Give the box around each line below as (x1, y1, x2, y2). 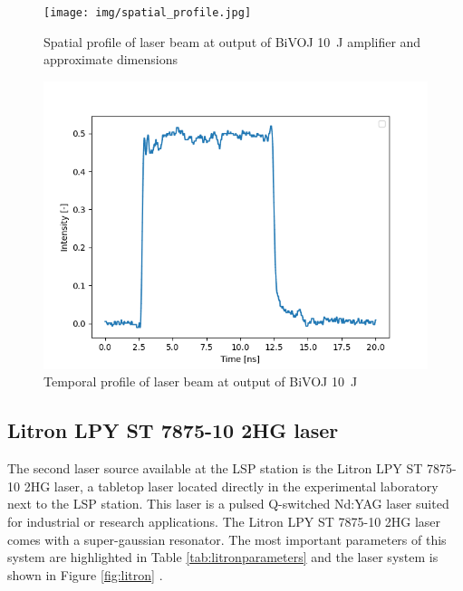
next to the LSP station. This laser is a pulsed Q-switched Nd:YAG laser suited (7, 494, 449, 513)
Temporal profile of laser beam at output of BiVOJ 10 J (43, 372, 358, 391)
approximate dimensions (43, 50, 178, 69)
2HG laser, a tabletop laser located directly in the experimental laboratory (24, 476, 439, 495)
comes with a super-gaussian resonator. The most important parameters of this (7, 529, 447, 548)
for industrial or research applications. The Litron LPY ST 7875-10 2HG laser (7, 512, 441, 531)
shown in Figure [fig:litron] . (7, 565, 163, 584)
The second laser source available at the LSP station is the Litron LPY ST (7, 459, 423, 478)
